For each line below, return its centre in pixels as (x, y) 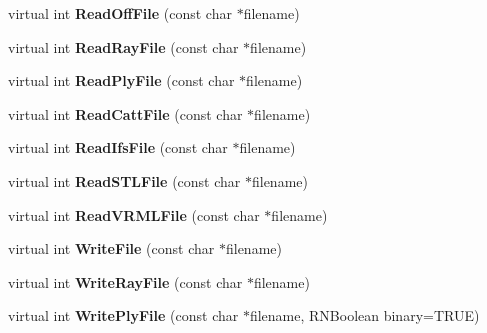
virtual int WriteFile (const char (111, 248)
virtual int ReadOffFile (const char (120, 13)
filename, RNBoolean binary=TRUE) (364, 315)
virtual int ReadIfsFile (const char (118, 147)
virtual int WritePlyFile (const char (123, 315)
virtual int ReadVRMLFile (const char (134, 214)
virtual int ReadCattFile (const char (125, 113)
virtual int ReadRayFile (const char (123, 46)
